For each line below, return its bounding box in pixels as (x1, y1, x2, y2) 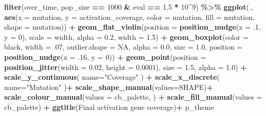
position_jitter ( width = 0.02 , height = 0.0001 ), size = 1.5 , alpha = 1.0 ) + (4, 61, 247, 72)
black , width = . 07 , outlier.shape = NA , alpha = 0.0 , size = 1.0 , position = (4, 41, 243, 52)
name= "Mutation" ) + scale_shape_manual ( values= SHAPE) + (4, 81, 214, 92)
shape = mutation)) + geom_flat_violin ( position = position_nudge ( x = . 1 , (4, 21, 261, 32)
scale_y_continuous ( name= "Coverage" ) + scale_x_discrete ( (4, 72, 220, 82)
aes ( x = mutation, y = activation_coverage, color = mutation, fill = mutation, (4, 11, 255, 22)
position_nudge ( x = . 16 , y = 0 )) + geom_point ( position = (4, 51, 206, 62)
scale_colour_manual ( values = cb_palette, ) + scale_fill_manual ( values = (4, 91, 262, 102)
